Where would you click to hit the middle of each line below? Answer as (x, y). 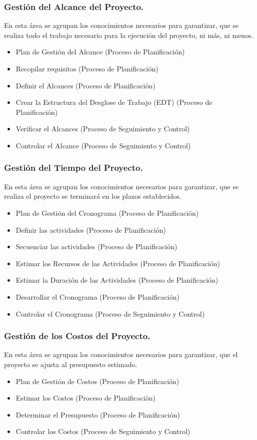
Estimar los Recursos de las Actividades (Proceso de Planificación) (118, 263)
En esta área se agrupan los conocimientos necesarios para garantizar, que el (121, 354)
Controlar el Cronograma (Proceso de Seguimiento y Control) (110, 313)
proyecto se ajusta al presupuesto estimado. (71, 364)
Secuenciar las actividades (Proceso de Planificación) (96, 246)
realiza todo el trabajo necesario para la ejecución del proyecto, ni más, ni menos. (129, 35)
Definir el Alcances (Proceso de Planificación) (85, 85)
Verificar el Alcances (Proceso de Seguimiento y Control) (103, 129)
